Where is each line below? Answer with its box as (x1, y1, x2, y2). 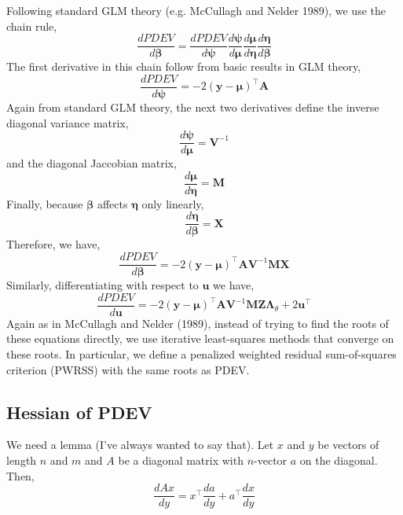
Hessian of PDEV (6, 399, 152, 424)
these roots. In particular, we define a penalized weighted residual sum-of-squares (6, 345, 397, 362)
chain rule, (6, 17, 57, 34)
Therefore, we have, (6, 236, 101, 252)
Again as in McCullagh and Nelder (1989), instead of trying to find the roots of (6, 315, 389, 331)
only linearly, (141, 195, 204, 212)
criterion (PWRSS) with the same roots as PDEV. (6, 361, 250, 377)
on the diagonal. (299, 451, 378, 468)
